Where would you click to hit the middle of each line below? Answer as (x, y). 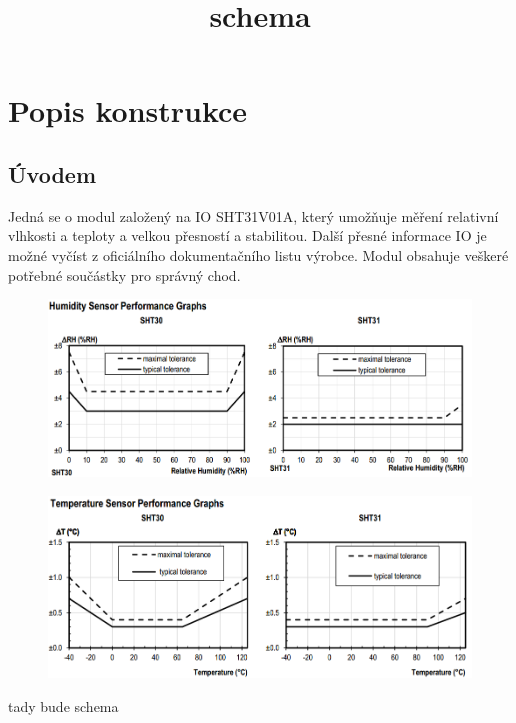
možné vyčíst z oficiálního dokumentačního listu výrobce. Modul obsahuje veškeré (258, 254)
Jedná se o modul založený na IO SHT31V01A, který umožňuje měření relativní (253, 215)
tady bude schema (63, 705)
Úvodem (52, 173)
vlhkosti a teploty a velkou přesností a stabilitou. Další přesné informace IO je (247, 235)
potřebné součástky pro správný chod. (124, 274)
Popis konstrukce (128, 110)
